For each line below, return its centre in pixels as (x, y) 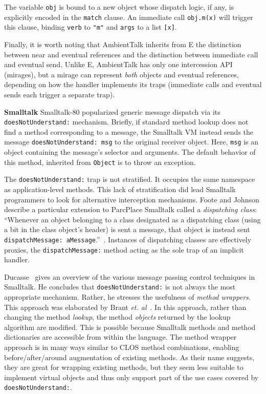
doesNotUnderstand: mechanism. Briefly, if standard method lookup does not (126, 122)
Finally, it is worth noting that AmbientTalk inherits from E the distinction (123, 44)
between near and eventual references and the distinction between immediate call (131, 54)
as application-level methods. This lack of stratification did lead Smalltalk (120, 189)
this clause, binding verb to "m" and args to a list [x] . (91, 27)
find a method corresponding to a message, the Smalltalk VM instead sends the (129, 131)
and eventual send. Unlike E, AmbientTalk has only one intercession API (118, 64)
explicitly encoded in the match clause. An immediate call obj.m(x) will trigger (129, 17)
